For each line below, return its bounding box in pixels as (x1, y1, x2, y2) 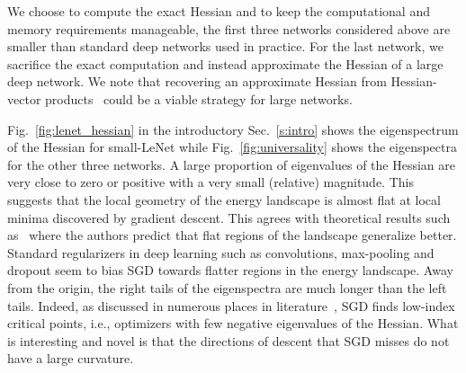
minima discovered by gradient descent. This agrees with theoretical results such (7, 208, 451, 226)
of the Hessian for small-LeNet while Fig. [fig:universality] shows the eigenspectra (7, 138, 457, 156)
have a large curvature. (7, 349, 134, 368)
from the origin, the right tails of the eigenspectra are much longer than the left (7, 278, 447, 297)
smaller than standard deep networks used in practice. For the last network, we (7, 37, 444, 56)
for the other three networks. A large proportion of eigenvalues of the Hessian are (7, 155, 455, 173)
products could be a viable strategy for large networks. (45, 89, 353, 108)
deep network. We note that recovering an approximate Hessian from (7, 72, 387, 91)
